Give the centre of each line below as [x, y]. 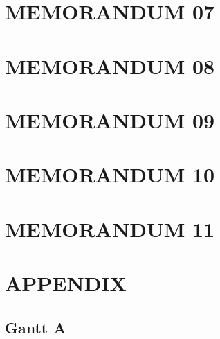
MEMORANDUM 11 [110, 228]
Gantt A [36, 327]
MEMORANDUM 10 [110, 174]
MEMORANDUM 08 [110, 66]
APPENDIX [66, 283]
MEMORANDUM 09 [110, 120]
